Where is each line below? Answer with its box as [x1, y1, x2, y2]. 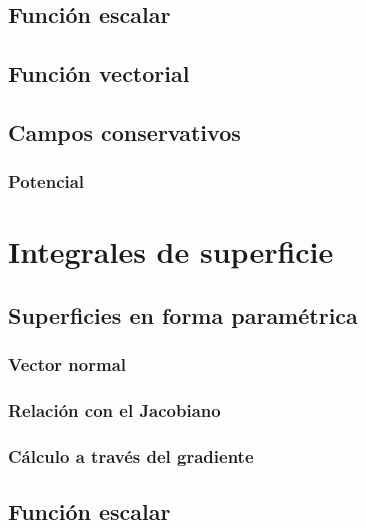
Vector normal [8, 352, 127, 377]
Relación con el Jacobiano [8, 398, 221, 423]
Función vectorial [8, 58, 190, 89]
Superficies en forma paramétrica [8, 299, 358, 330]
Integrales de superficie [8, 231, 334, 272]
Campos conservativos [8, 116, 241, 147]
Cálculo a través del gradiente [8, 443, 254, 468]
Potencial [8, 169, 85, 194]
